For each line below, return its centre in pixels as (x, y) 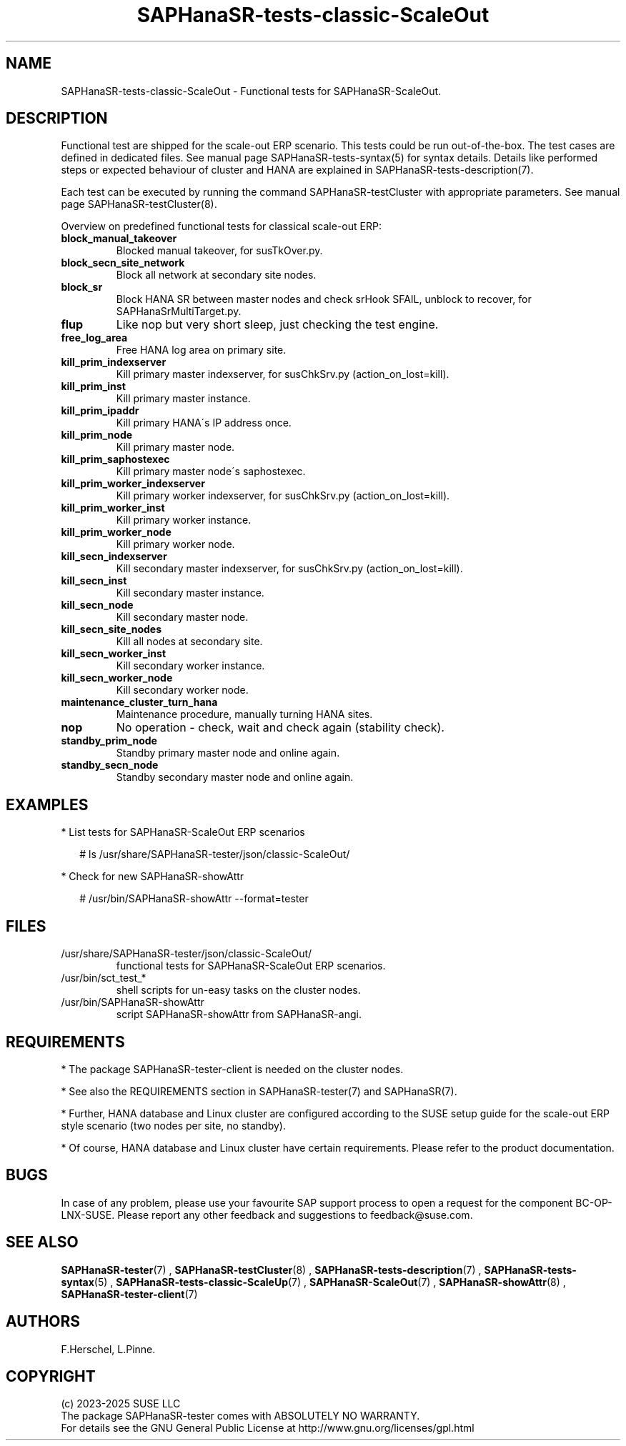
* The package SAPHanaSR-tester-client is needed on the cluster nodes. (232, 1069)
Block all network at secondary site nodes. (216, 275)
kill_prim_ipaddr (100, 411)
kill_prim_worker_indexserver (133, 484)
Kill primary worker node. (175, 544)
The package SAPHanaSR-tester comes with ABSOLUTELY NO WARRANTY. (240, 1416)
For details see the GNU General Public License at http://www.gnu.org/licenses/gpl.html (268, 1428)
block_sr (82, 287)
